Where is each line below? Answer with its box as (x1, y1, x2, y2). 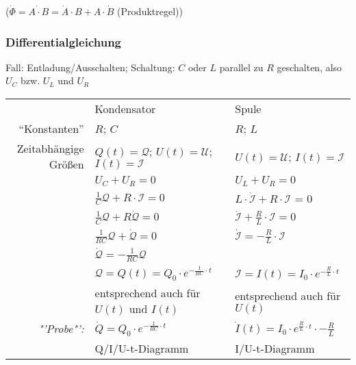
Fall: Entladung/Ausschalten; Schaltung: (5, 60, 175, 74)
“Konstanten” (18, 121, 84, 136)
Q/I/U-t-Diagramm (94, 340, 189, 357)
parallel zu (219, 60, 264, 74)
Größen (49, 156, 84, 172)
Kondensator (94, 101, 156, 116)
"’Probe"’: (38, 320, 84, 337)
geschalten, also (277, 60, 342, 74)
